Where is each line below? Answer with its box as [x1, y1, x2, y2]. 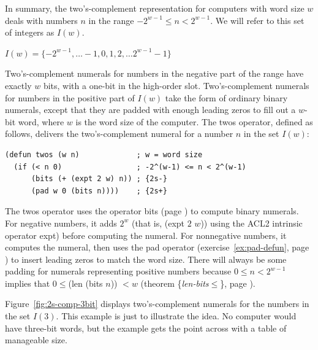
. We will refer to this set [210, 14, 305, 26]
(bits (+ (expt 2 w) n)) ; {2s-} [31, 174, 167, 184]
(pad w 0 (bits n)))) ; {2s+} [31, 186, 167, 195]
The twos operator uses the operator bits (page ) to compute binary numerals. [5, 204, 299, 217]
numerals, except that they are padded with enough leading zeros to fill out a [5, 103, 296, 116]
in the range [88, 14, 134, 26]
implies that [5, 276, 50, 289]
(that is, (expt [131, 216, 185, 229]
